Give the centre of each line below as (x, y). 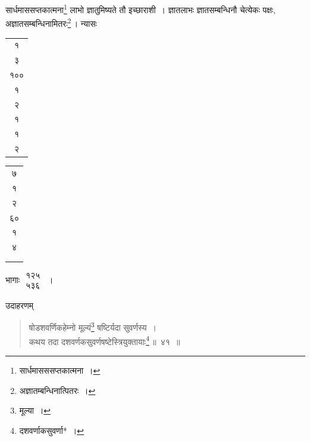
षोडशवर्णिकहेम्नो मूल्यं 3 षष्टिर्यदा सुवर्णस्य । (93, 327)
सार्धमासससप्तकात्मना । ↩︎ (60, 370)
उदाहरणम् (19, 305)
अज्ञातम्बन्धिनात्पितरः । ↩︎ (57, 390)
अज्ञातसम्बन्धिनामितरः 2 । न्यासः (51, 22)
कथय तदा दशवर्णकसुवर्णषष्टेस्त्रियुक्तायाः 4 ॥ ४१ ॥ (104, 340)
